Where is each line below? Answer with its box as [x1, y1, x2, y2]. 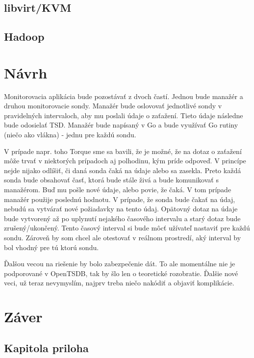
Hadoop [4, 29, 45, 44]
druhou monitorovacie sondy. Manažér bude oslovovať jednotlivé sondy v [4, 101, 222, 111]
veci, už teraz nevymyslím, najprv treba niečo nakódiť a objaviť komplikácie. [4, 278, 234, 288]
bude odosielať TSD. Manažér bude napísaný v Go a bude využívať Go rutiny [4, 120, 238, 130]
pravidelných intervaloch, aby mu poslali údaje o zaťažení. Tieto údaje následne [4, 110, 243, 120]
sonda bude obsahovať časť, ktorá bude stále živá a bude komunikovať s [4, 175, 219, 185]
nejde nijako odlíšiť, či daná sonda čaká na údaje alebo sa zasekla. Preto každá [4, 165, 241, 175]
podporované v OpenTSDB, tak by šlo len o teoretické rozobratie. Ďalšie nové [4, 268, 238, 278]
